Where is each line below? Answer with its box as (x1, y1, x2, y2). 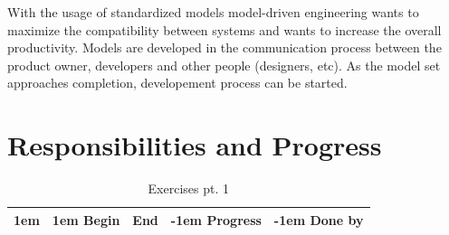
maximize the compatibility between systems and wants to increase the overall (7, 20, 442, 39)
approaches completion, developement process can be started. (7, 73, 348, 92)
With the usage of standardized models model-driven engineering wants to (7, 3, 419, 21)
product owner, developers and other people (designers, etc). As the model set (7, 55, 441, 74)
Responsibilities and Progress (7, 127, 382, 164)
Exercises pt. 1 (148, 179, 229, 198)
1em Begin (52, 210, 120, 229)
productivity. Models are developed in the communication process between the (7, 38, 442, 57)
